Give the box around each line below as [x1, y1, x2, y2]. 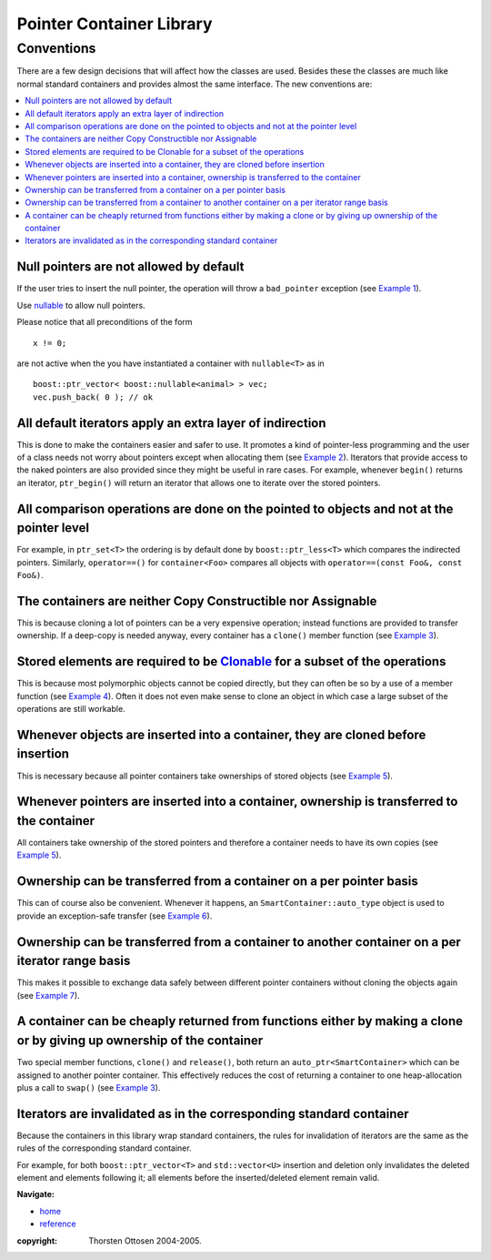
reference [39, 1218, 76, 1229]
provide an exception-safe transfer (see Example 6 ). [16, 910, 213, 921]
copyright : [16, 1235, 58, 1246]
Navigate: [16, 1189, 55, 1200]
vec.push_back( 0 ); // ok [33, 391, 154, 402]
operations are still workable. [16, 704, 126, 715]
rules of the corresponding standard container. [16, 1143, 192, 1153]
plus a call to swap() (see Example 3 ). [16, 1082, 161, 1092]
